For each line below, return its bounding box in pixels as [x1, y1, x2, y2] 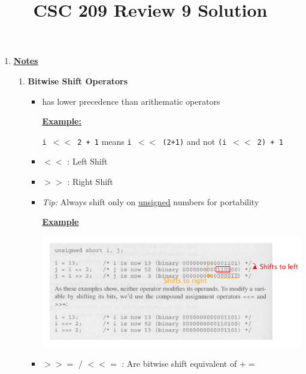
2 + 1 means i [77, 135, 132, 147]
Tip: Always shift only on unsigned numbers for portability [42, 195, 259, 208]
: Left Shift [67, 155, 108, 168]
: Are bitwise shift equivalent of [122, 357, 237, 369]
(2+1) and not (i [162, 135, 227, 147]
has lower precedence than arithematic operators [42, 95, 220, 107]
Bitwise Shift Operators [28, 74, 128, 87]
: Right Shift [67, 175, 113, 187]
